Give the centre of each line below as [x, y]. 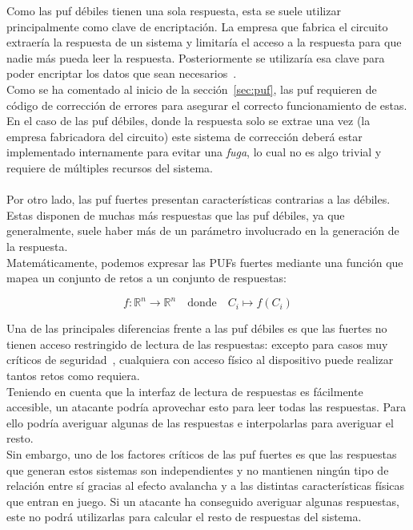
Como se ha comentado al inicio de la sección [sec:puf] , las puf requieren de [192, 89]
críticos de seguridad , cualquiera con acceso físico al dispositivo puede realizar [200, 360]
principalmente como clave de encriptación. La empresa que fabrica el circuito [197, 26]
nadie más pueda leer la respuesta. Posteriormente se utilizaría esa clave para [196, 57]
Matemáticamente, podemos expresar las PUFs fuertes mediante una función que [205, 262]
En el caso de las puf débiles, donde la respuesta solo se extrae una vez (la [188, 121]
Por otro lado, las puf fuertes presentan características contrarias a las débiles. [198, 199]
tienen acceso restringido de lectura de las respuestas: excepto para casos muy [197, 344]
